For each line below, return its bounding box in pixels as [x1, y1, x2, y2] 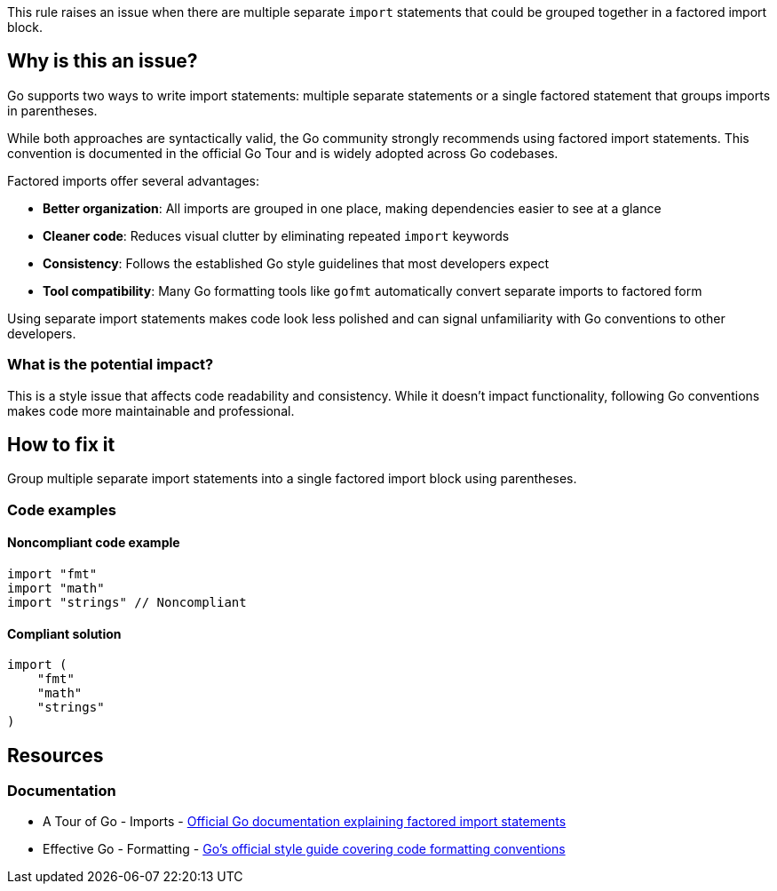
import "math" [7, 581, 105, 596]
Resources [7, 744, 104, 767]
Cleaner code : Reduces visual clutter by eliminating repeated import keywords [43, 227, 510, 243]
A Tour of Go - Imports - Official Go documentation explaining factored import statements [43, 814, 567, 830]
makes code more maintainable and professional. [7, 402, 295, 418]
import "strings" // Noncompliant [7, 595, 247, 610]
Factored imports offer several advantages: [7, 172, 259, 188]
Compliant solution [7, 625, 122, 641]
